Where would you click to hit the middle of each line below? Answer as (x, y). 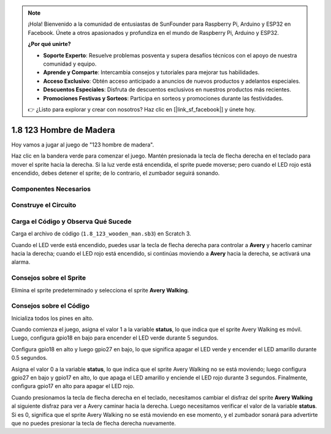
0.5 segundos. (29, 358)
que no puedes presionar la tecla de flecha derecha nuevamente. (93, 423)
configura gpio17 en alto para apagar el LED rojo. (73, 386)
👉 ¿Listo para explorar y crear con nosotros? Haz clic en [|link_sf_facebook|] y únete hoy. (142, 109)
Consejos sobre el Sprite (48, 278)
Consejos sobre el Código (51, 306)
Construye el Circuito (44, 205)
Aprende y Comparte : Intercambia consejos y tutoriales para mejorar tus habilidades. (151, 72)
